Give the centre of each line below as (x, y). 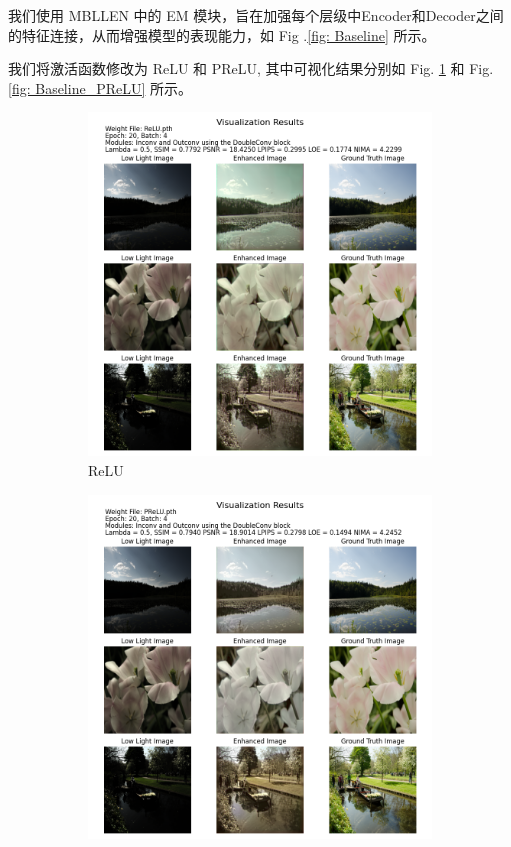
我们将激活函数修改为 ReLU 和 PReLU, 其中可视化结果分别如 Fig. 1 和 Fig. (251, 68)
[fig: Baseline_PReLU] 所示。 (100, 87)
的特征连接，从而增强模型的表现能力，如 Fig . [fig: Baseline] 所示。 (222, 34)
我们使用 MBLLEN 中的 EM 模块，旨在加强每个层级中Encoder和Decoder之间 (256, 15)
